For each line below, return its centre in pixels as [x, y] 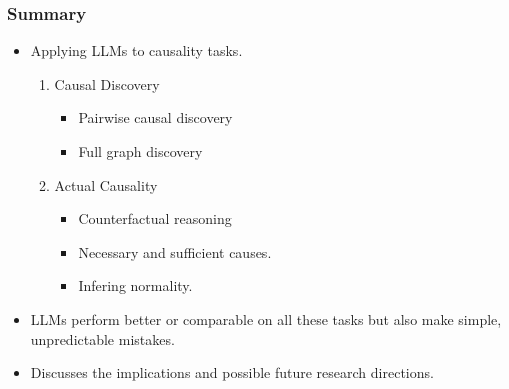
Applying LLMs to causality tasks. [136, 50]
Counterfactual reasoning [155, 218]
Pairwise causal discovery [155, 117]
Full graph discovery [140, 151]
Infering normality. [135, 285]
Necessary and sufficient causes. [175, 251]
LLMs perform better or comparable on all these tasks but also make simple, [266, 318]
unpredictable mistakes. [102, 338]
